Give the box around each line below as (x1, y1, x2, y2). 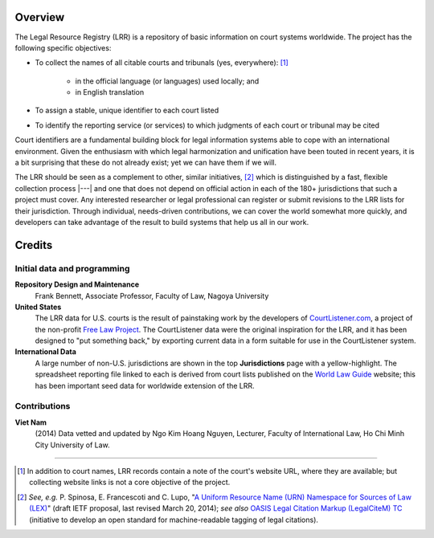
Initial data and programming (14, 263, 130, 274)
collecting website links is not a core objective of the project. (29, 478, 231, 487)
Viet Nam (14, 418, 47, 427)
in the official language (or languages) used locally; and (75, 76, 260, 86)
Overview (14, 10, 65, 24)
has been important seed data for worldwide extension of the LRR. (35, 381, 255, 390)
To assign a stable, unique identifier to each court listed (35, 105, 219, 116)
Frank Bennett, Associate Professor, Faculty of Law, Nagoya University (35, 291, 269, 300)
